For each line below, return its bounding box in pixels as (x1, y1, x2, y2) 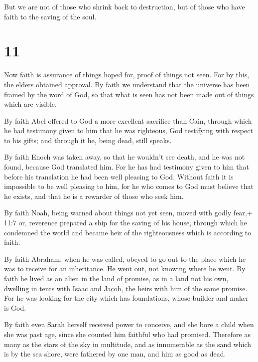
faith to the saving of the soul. (4, 11, 97, 21)
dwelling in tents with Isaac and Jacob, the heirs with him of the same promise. (4, 283, 248, 293)
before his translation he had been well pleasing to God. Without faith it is (4, 171, 234, 181)
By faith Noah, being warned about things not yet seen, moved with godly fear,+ (4, 207, 253, 218)
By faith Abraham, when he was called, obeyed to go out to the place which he (4, 253, 246, 264)
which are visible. (4, 99, 57, 109)
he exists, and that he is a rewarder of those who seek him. (4, 190, 184, 201)
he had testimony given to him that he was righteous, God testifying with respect (4, 125, 253, 136)
